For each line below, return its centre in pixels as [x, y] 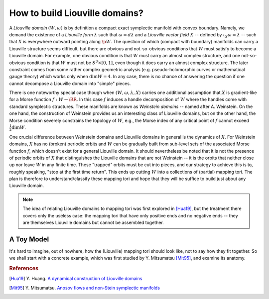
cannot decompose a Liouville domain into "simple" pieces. [70, 83]
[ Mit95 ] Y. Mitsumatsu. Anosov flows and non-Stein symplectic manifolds [85, 288]
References [24, 269]
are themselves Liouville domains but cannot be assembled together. [93, 223]
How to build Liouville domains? [76, 13]
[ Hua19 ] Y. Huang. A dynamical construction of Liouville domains [76, 279]
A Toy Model [29, 239]
